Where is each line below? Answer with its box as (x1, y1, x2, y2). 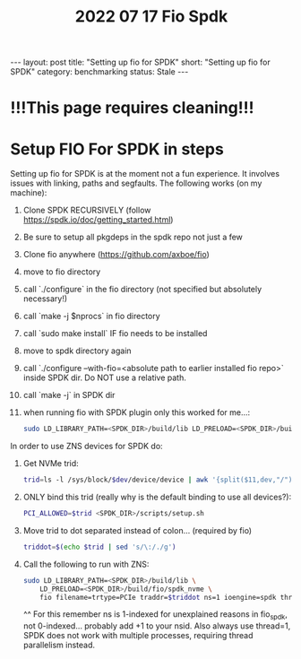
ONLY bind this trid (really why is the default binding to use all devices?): (22, 491, 292, 503)
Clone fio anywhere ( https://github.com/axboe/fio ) (22, 249, 210, 260)
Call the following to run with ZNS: (22, 559, 150, 569)
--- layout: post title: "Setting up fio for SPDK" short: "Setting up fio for (10, 56, 271, 68)
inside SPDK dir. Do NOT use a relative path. (22, 372, 187, 383)
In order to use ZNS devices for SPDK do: (10, 441, 164, 452)
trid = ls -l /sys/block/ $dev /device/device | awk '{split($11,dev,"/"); (22, 475, 297, 485)
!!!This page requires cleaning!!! (10, 98, 254, 118)
